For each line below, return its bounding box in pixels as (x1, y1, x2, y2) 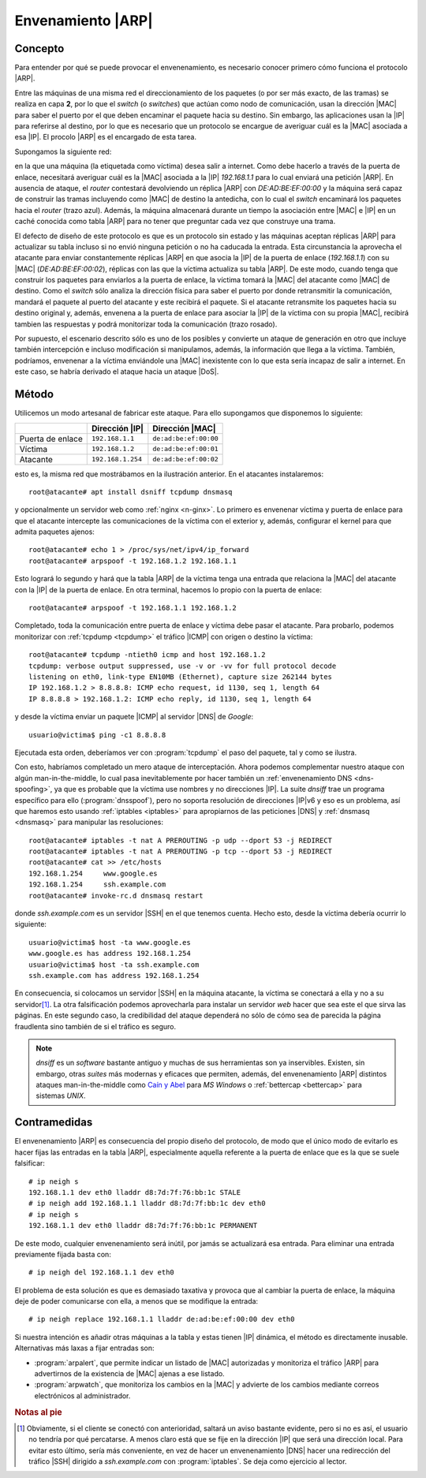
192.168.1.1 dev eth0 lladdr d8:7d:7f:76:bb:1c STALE (28, 1188, 241, 1196)
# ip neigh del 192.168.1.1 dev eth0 (28, 1268, 175, 1277)
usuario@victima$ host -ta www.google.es (28, 938, 191, 946)
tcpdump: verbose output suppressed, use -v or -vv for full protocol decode (28, 661, 337, 670)
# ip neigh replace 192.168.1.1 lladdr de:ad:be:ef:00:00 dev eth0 (28, 1315, 295, 1324)
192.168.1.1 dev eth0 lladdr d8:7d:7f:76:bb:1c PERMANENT (28, 1221, 258, 1230)
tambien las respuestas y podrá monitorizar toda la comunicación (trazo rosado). (14, 319, 278, 329)
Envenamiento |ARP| (14, 12, 153, 29)
